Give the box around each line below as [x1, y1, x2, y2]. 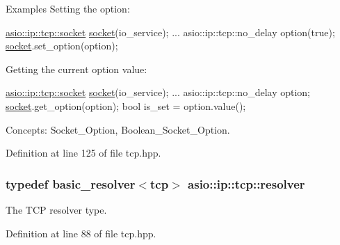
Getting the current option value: [6, 61, 147, 76]
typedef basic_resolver [6, 175, 136, 192]
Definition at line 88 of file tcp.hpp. [6, 226, 156, 240]
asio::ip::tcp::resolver [188, 175, 305, 192]
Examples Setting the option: [6, 1, 130, 15]
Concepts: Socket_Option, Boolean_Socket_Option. [6, 122, 230, 136]
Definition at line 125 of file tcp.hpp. [6, 145, 161, 160]
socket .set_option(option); [6, 38, 118, 53]
